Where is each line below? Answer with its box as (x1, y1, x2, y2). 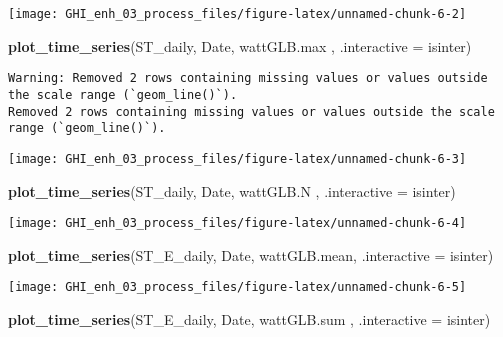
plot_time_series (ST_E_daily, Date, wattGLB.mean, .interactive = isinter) (8, 244, 494, 265)
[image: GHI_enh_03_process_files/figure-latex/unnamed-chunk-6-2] (8, 7, 467, 21)
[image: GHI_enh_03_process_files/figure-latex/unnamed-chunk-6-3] (8, 151, 467, 166)
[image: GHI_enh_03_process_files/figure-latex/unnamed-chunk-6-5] (8, 280, 467, 295)
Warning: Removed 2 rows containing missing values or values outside (8, 71, 488, 86)
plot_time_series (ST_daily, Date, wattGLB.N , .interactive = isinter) (8, 180, 456, 201)
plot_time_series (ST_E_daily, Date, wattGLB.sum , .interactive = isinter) (8, 309, 491, 330)
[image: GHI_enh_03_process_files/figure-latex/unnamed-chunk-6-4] (8, 216, 467, 231)
